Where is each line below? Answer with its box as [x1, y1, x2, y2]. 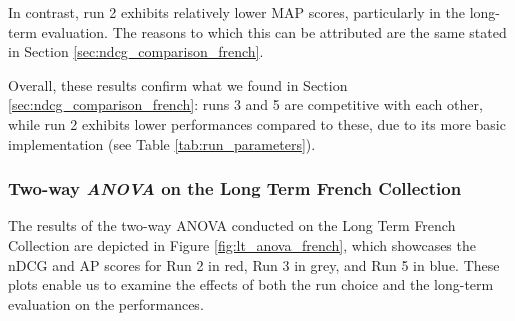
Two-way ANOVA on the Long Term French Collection [8, 176, 462, 201]
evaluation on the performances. [8, 293, 204, 314]
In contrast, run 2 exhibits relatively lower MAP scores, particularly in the [8, 2, 465, 22]
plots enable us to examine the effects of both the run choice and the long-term [8, 274, 494, 295]
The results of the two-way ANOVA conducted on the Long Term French [8, 215, 456, 236]
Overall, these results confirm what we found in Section [8, 74, 348, 95]
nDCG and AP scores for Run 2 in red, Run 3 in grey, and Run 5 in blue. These [8, 254, 500, 275]
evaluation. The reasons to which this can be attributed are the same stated [41, 21, 507, 42]
